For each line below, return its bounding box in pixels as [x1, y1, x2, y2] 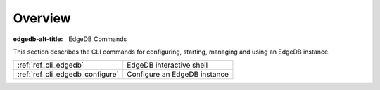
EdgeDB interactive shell [127, 60, 208, 70]
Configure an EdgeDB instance [127, 70, 229, 80]
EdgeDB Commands [68, 35, 127, 43]
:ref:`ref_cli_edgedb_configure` [17, 70, 120, 80]
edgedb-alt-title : [13, 35, 63, 43]
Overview [13, 10, 71, 26]
